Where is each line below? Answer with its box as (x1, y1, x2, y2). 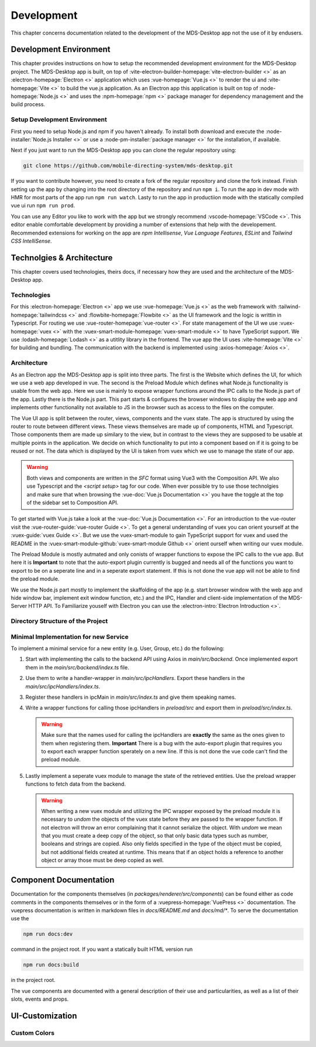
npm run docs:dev (23, 931, 73, 937)
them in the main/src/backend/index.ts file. (25, 664, 129, 671)
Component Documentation (11, 875, 115, 885)
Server (11, 603, 28, 610)
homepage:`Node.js (11, 93, 59, 100)
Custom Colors (11, 1029, 55, 1037)
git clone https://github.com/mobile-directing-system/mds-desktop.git (23, 162, 233, 169)
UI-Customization (11, 1011, 77, 1021)
